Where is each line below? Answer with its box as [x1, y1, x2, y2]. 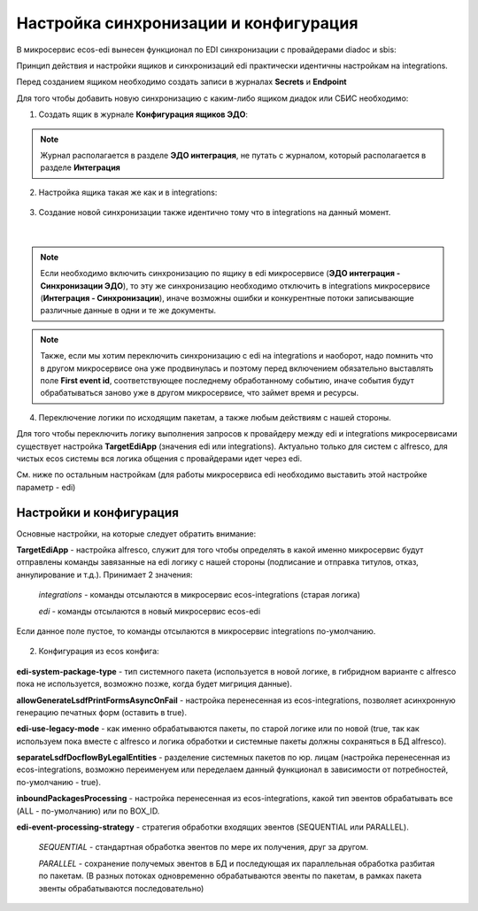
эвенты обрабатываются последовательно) [38, 883, 204, 893]
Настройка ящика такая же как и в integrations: [38, 187, 218, 197]
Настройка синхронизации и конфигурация [16, 13, 358, 33]
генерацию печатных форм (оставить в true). [16, 706, 188, 717]
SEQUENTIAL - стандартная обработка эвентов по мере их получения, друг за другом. [38, 842, 369, 853]
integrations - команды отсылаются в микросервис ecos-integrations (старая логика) [38, 590, 360, 600]
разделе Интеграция [40, 162, 121, 173]
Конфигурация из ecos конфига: [38, 646, 159, 657]
